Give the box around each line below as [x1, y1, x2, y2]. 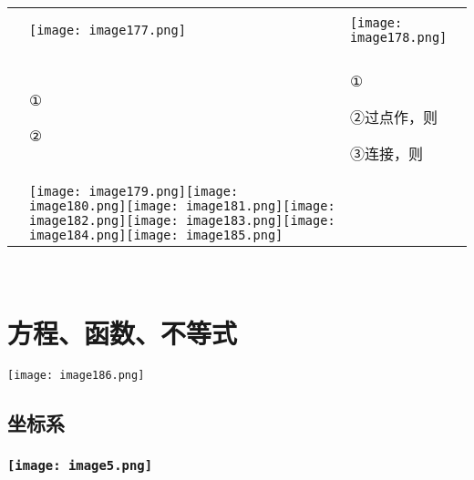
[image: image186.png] [7, 368, 145, 382]
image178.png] [349, 30, 448, 45]
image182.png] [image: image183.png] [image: [29, 213, 335, 228]
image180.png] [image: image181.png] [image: [29, 199, 335, 213]
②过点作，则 [349, 107, 438, 128]
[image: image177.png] [29, 23, 186, 37]
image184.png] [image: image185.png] [29, 228, 283, 242]
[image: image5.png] [7, 458, 153, 474]
